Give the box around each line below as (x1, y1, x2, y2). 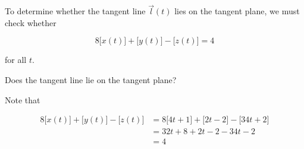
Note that (5, 93, 40, 106)
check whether (5, 16, 57, 28)
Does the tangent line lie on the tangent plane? (5, 74, 177, 85)
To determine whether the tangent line (5, 5, 146, 17)
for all (5, 53, 27, 66)
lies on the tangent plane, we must (174, 5, 300, 17)
